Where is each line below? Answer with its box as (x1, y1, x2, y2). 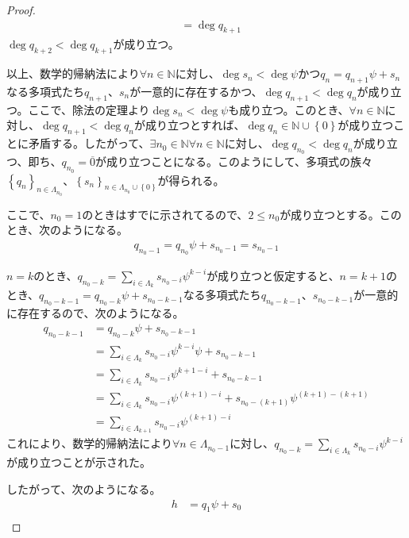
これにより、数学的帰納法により (6, 435, 172, 452)
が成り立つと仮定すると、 (206, 267, 340, 283)
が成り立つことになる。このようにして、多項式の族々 (95, 153, 372, 170)
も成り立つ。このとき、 (228, 101, 349, 117)
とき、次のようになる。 (6, 221, 129, 238)
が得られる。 (157, 171, 225, 188)
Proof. (6, 2, 36, 17)
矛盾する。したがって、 (28, 135, 150, 152)
